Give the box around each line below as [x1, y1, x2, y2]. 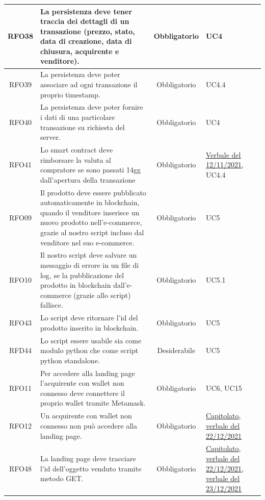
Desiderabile [157, 345, 196, 356]
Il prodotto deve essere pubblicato [40, 187, 146, 197]
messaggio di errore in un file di [40, 260, 139, 270]
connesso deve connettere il [40, 387, 125, 398]
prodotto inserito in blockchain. [40, 322, 139, 333]
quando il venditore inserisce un [40, 207, 140, 217]
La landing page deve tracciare [40, 453, 136, 463]
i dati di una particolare [40, 111, 115, 122]
